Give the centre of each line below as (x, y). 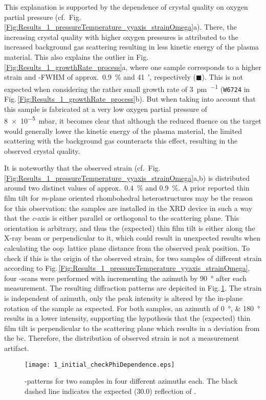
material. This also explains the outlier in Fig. (76, 56)
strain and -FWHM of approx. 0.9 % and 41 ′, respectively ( (100, 77)
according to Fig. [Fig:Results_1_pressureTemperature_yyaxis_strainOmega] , (127, 268)
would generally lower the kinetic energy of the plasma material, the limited (123, 131)
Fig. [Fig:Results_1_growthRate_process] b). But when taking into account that (130, 99)
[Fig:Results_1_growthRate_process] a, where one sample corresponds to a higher (133, 67)
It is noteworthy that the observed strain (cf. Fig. (82, 168)
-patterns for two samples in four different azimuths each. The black (131, 381)
